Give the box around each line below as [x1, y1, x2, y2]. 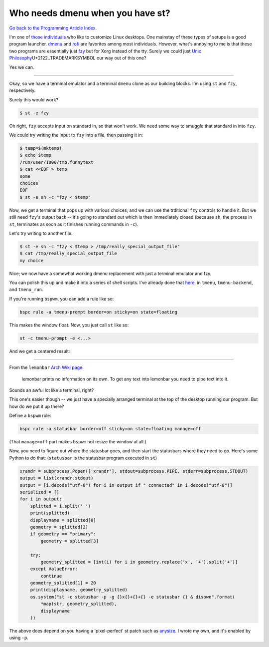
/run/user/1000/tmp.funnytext [19, 159, 94, 165]
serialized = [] [19, 489, 60, 495]
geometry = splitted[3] [40, 538, 99, 544]
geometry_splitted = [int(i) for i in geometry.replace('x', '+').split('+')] [40, 559, 238, 565]
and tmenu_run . [9, 287, 43, 293]
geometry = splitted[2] [30, 524, 88, 530]
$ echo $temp [19, 152, 52, 158]
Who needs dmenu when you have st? [9, 7, 170, 18]
